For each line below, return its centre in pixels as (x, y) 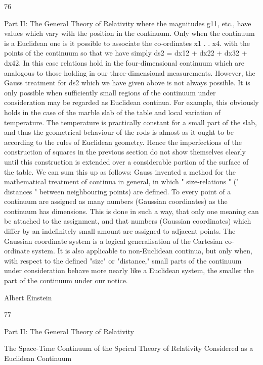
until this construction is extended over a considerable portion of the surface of (126, 161)
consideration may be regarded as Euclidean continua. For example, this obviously (131, 102)
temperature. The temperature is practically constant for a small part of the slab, (130, 122)
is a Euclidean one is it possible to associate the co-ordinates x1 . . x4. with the (127, 43)
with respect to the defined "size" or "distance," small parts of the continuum (123, 260)
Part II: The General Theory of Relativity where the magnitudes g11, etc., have (128, 23)
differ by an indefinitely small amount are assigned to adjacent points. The (120, 231)
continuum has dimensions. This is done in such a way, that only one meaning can (131, 211)
